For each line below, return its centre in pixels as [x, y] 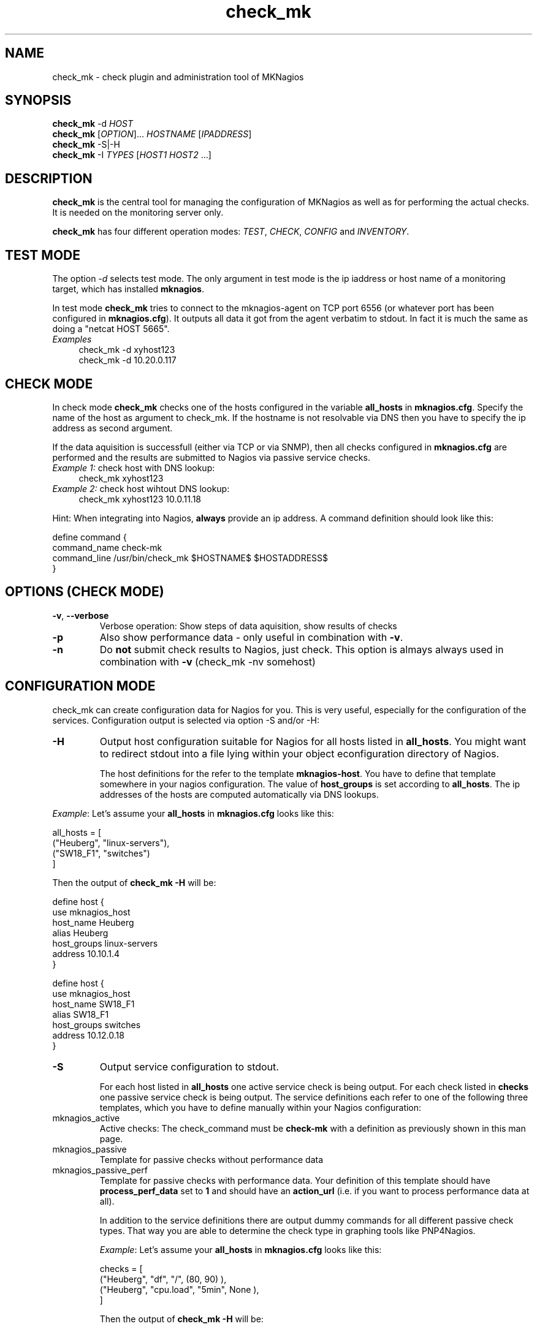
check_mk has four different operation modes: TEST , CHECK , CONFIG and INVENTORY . [231, 232]
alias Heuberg [80, 933]
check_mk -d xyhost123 [127, 350]
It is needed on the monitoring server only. [138, 213]
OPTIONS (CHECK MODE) [85, 592]
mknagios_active [86, 1118]
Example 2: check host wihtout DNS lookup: [141, 488]
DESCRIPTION [49, 178]
